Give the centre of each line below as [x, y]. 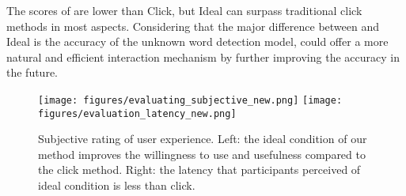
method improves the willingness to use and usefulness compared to [202, 154]
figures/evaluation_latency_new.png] [137, 113]
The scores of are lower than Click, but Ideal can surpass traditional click [184, 10]
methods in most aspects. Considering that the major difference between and [193, 26]
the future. [32, 72]
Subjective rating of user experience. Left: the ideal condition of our [203, 139]
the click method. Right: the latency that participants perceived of [199, 170]
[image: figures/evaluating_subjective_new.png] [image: [190, 100]
